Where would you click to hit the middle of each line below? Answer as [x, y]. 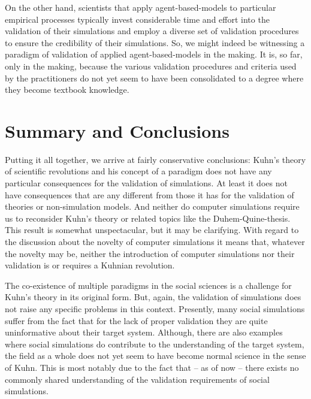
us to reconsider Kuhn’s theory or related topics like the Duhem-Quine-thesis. [148, 218]
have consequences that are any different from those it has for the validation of [150, 194]
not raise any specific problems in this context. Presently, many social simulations [155, 309]
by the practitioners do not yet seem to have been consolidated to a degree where [154, 78]
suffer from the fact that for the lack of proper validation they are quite [136, 320]
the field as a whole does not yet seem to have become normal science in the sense [155, 356]
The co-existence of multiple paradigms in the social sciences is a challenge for [148, 285]
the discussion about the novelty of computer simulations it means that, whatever [155, 242]
